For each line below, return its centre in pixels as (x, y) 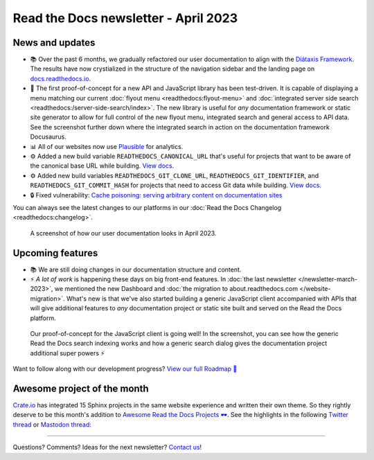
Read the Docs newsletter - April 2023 (125, 18)
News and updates (54, 43)
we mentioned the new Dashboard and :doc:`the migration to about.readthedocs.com (176, 289)
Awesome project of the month (81, 388)
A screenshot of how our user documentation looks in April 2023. (123, 233)
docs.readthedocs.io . (61, 78)
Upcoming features (55, 253)
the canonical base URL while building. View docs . (102, 166)
